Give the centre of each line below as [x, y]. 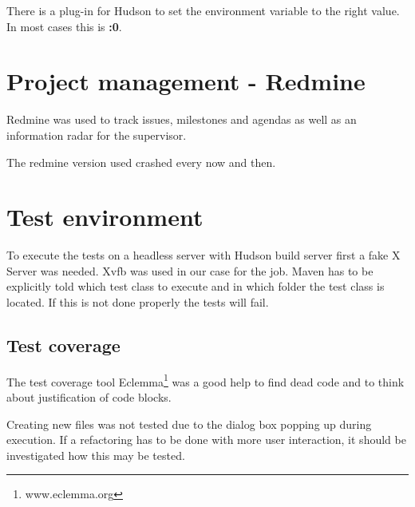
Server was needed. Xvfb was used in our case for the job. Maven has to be [190, 270]
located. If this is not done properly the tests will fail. [138, 302]
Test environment [105, 217]
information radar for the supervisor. [97, 135]
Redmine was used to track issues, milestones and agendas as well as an [182, 119]
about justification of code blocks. [89, 397]
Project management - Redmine [186, 81]
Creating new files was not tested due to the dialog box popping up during [189, 424]
